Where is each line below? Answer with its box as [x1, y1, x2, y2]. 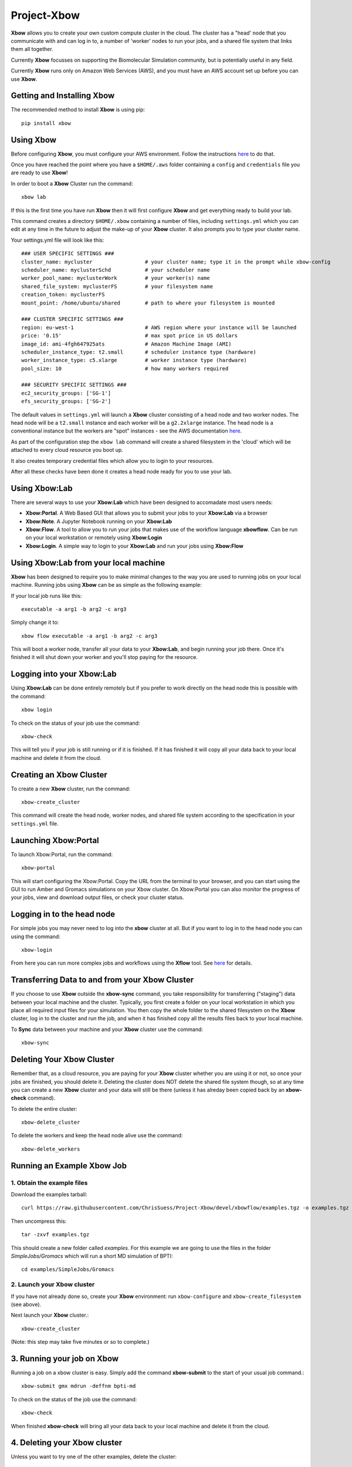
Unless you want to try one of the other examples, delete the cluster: [11, 1453, 177, 1461]
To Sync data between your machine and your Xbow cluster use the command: [11, 1026, 204, 1033]
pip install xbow [21, 120, 71, 126]
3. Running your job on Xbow [11, 1353, 119, 1364]
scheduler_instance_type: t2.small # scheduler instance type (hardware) [21, 349, 256, 355]
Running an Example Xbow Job [11, 1161, 127, 1171]
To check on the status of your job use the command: [11, 719, 140, 726]
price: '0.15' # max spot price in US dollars [21, 332, 238, 339]
